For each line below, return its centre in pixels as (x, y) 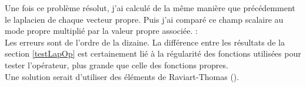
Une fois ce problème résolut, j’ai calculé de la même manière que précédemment (150, 8)
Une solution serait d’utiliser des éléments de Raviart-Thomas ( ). (122, 76)
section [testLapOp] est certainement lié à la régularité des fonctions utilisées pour (153, 53)
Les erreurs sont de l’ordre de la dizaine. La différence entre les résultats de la (145, 42)
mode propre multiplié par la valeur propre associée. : (101, 31)
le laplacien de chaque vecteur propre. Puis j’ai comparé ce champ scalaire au (144, 19)
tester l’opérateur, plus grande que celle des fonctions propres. (117, 65)
